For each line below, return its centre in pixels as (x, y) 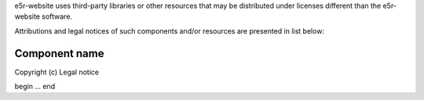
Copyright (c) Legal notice (57, 72)
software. (57, 16)
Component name (59, 54)
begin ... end (35, 87)
